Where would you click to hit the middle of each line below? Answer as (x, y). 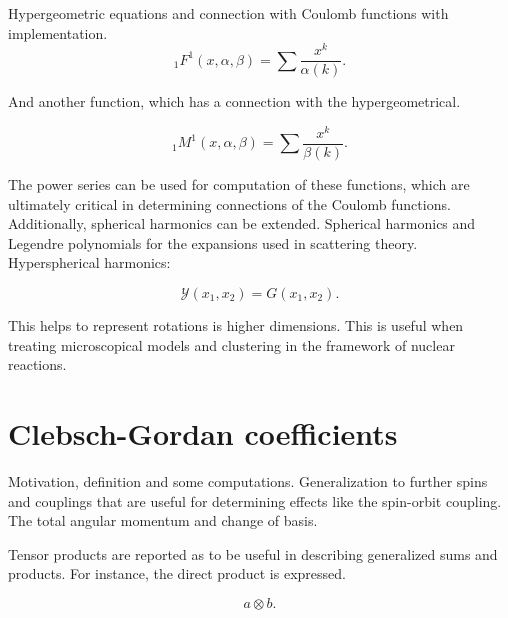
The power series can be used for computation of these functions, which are (239, 184)
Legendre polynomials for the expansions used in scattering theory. (213, 242)
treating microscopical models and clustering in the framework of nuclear (231, 344)
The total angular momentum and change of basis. (163, 520)
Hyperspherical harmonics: (89, 262)
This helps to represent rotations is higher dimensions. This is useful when (236, 325)
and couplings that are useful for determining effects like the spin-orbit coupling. (255, 500)
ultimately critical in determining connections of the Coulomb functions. (229, 203)
